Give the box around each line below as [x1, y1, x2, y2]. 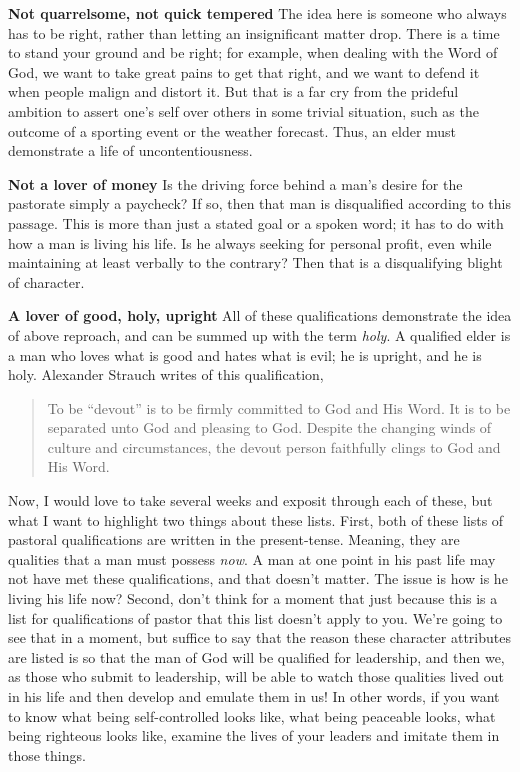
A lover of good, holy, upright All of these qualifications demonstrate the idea [8, 305, 512, 326]
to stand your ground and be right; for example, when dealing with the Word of [8, 42, 498, 63]
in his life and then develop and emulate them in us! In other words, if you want [8, 686, 500, 706]
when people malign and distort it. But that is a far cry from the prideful [8, 81, 459, 102]
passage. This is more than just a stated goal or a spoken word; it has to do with [8, 212, 504, 233]
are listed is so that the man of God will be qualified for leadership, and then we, [8, 646, 505, 667]
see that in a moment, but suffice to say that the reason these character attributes [8, 627, 511, 648]
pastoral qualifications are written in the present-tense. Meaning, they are [8, 529, 460, 550]
